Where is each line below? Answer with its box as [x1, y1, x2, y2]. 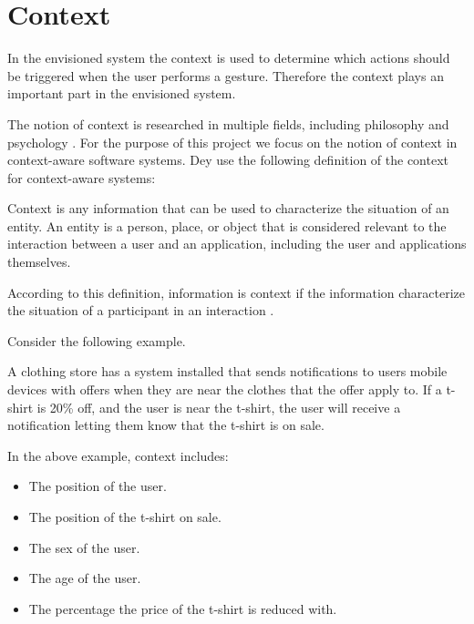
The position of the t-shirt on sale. [28, 507, 222, 526]
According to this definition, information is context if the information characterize [7, 282, 466, 302]
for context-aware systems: [7, 168, 156, 187]
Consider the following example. [7, 331, 186, 350]
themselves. [7, 252, 71, 271]
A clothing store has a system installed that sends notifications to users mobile [7, 362, 448, 381]
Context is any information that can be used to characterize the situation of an [7, 199, 449, 218]
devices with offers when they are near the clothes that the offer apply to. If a [7, 380, 442, 399]
